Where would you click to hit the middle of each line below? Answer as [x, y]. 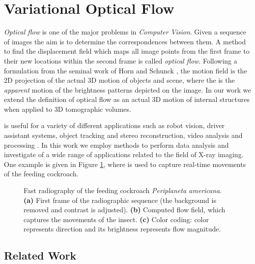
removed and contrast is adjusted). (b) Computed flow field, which [125, 210]
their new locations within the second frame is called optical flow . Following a [121, 60]
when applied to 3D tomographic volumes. [68, 109]
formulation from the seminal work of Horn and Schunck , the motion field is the [126, 70]
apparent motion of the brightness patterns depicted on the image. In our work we [127, 89]
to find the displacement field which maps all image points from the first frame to [127, 51]
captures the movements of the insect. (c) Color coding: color [116, 219]
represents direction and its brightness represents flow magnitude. [122, 229]
